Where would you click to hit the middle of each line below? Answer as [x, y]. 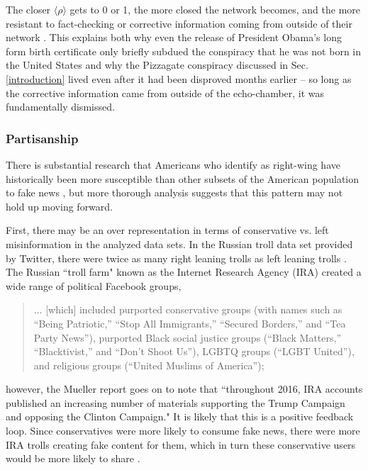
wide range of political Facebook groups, [94, 285]
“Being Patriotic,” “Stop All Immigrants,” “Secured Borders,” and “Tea [190, 323]
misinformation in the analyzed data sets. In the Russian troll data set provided [179, 244]
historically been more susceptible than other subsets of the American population [183, 178]
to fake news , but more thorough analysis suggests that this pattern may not [174, 192]
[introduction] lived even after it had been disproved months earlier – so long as [179, 78]
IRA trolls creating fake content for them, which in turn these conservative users [181, 444]
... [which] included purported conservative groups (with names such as [188, 309]
